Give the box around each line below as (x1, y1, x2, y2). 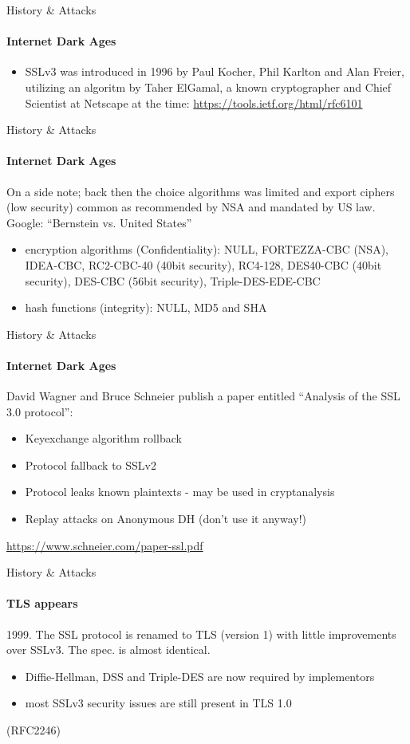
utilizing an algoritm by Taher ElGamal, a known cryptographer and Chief (25, 78, 392, 95)
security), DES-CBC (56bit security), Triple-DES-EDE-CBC (25, 272, 321, 289)
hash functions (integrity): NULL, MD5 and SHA (25, 299, 267, 316)
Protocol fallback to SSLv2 (25, 456, 156, 473)
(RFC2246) (6, 722, 61, 738)
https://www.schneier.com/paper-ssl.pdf (6, 537, 203, 553)
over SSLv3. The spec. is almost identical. (6, 641, 211, 658)
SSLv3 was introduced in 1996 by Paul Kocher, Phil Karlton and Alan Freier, (25, 63, 404, 80)
